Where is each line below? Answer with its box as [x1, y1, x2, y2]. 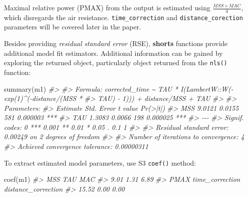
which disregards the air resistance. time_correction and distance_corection [4, 12, 243, 22]
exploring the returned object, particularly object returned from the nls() [4, 57, 227, 68]
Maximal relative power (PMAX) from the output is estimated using [4, 2, 210, 12]
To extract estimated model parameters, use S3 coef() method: [4, 157, 196, 168]
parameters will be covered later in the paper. [4, 22, 141, 32]
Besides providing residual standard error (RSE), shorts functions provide [4, 38, 228, 49]
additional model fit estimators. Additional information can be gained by [4, 48, 223, 58]
